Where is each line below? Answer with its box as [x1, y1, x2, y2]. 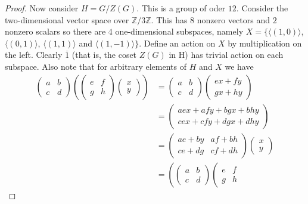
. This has [151, 13, 188, 26]
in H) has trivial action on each [169, 48, 284, 61]
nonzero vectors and [197, 13, 270, 26]
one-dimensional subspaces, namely [115, 25, 244, 38]
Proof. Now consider [5, 2, 79, 14]
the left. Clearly [5, 48, 63, 61]
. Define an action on [139, 36, 216, 49]
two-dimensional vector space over [5, 13, 129, 26]
